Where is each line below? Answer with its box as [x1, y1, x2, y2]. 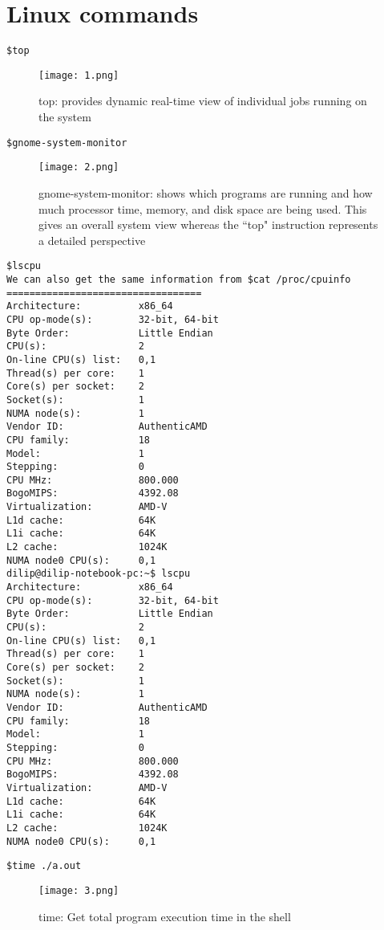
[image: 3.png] [38, 884, 119, 896]
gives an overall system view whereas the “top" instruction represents [38, 216, 378, 233]
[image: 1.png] [38, 69, 119, 81]
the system [38, 108, 91, 125]
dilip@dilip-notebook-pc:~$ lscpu [6, 568, 191, 580]
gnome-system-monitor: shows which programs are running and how [38, 184, 373, 201]
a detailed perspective [38, 231, 146, 248]
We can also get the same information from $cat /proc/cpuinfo [6, 273, 351, 285]
